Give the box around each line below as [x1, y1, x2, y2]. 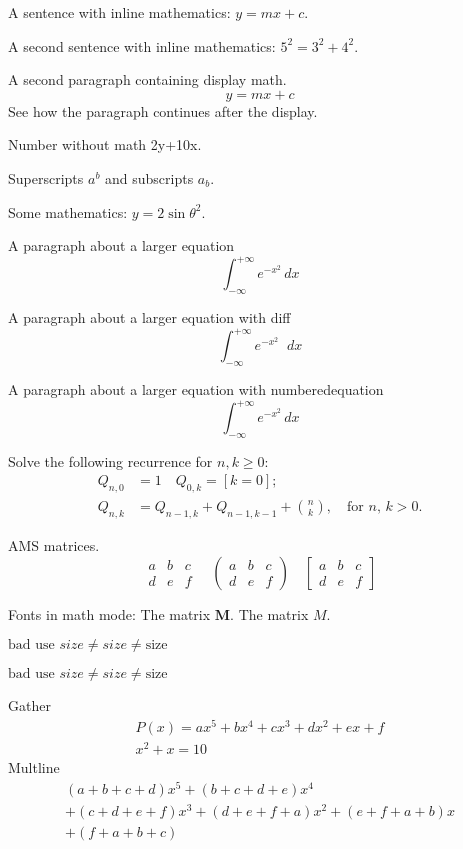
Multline [8, 757, 60, 778]
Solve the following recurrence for [8, 450, 213, 471]
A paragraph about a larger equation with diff [8, 307, 291, 328]
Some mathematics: [8, 201, 128, 222]
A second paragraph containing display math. [8, 69, 287, 90]
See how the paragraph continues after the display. [8, 100, 318, 121]
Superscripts [8, 167, 84, 188]
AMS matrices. [8, 535, 100, 556]
